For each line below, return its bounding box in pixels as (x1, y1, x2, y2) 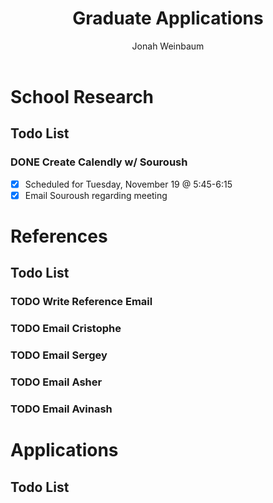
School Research (10, 85, 155, 108)
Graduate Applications (72, 7, 264, 30)
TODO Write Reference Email (10, 295, 153, 309)
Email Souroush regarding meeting (24, 189, 168, 201)
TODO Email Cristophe (10, 322, 122, 336)
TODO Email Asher (10, 375, 103, 389)
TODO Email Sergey (10, 348, 108, 362)
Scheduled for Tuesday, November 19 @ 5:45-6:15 (24, 178, 233, 190)
